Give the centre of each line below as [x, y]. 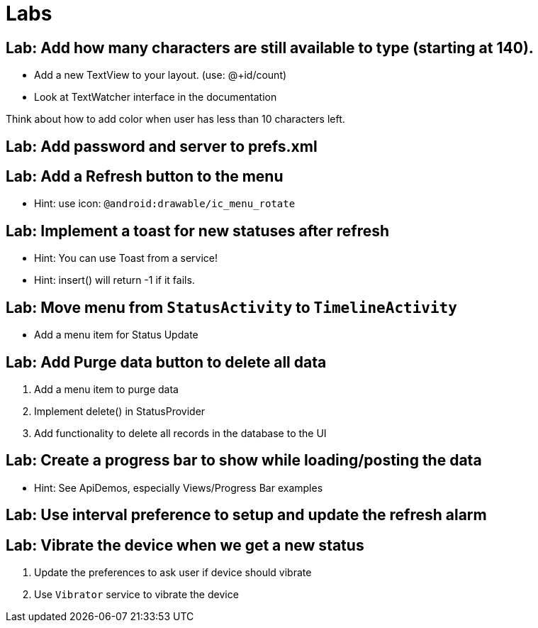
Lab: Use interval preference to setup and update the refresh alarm [246, 515]
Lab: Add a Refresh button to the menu [145, 177]
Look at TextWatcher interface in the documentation [156, 97]
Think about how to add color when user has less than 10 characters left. [175, 119]
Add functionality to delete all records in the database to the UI [180, 433]
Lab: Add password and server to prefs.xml [162, 146]
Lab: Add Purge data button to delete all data [166, 362]
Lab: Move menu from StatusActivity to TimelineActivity [231, 307]
